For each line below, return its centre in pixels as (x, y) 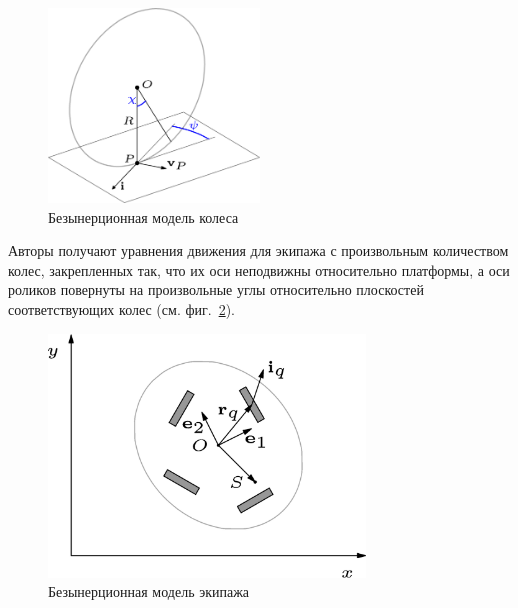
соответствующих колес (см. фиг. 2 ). (121, 308)
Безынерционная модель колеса (143, 216)
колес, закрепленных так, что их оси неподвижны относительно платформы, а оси (259, 269)
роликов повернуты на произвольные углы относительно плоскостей (216, 289)
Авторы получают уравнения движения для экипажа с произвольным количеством (258, 250)
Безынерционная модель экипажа (149, 591)
